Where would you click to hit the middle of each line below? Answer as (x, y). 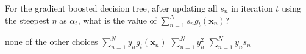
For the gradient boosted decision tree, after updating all (111, 8)
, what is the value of (117, 20)
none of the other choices (52, 42)
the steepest (27, 20)
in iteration (252, 8)
